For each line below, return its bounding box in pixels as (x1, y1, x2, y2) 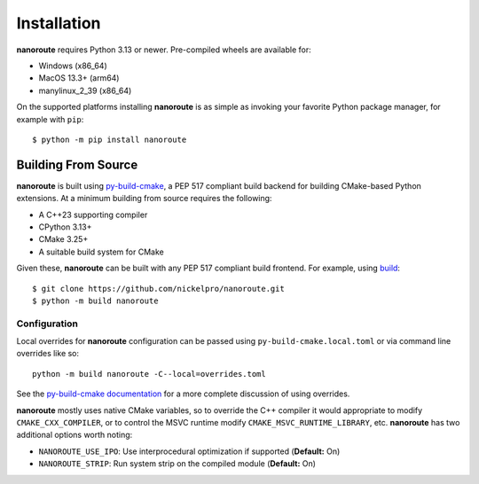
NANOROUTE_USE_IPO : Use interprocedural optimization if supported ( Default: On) (38, 446, 341, 457)
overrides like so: (16, 348, 80, 359)
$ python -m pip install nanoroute (32, 134, 187, 144)
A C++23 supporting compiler (38, 209, 148, 220)
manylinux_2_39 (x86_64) (38, 85, 132, 96)
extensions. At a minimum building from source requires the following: (16, 193, 272, 204)
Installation (16, 13, 101, 33)
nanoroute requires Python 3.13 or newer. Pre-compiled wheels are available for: (16, 44, 312, 55)
